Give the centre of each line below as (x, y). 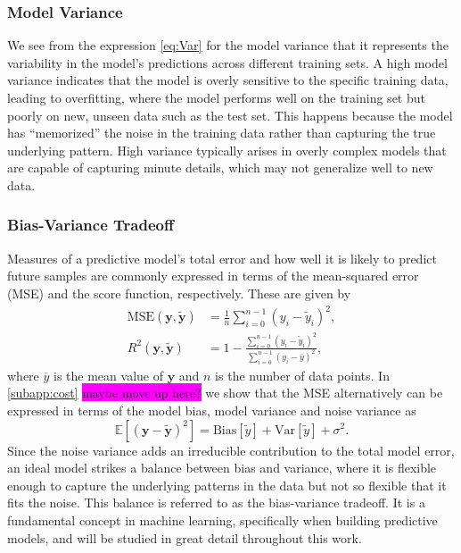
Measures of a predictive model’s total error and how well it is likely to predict (222, 258)
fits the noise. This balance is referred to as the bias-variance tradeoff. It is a (216, 503)
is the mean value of (108, 375)
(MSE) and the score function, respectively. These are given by (179, 293)
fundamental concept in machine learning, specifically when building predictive (222, 519)
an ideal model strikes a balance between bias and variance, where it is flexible (222, 468)
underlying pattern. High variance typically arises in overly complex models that (227, 150)
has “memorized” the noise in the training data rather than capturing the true (222, 133)
